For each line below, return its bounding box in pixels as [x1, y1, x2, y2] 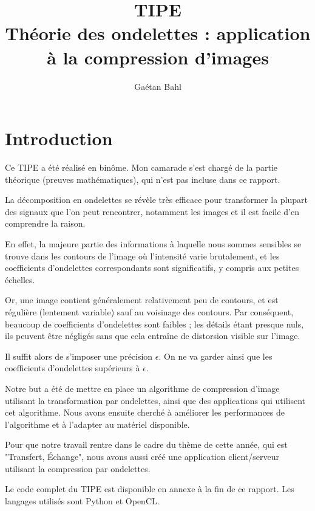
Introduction [5, 126, 113, 151]
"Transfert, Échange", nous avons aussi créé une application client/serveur [5, 450, 279, 462]
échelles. [5, 273, 35, 286]
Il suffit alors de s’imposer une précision [5, 349, 153, 362]
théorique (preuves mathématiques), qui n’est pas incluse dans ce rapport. [5, 173, 280, 185]
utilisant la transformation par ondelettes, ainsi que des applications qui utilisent [5, 394, 305, 406]
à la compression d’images [47, 44, 269, 69]
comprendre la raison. [5, 217, 86, 230]
